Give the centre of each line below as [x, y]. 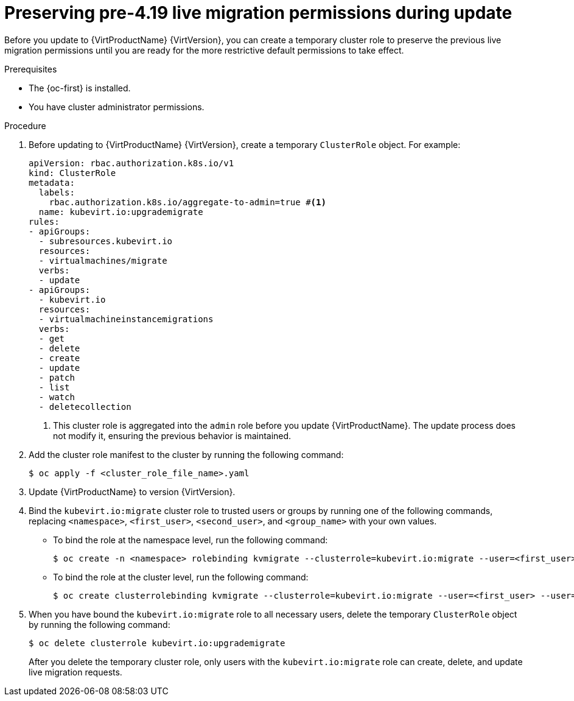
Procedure [25, 125]
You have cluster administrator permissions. [117, 107]
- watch [57, 397]
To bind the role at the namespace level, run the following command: [191, 540]
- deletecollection [85, 407]
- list [54, 387]
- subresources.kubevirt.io [106, 241]
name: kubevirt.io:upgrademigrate [121, 212]
